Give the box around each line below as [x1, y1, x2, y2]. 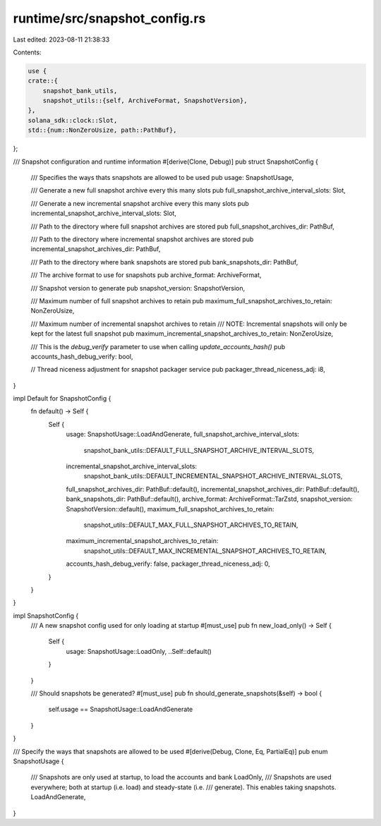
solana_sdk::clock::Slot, [28, 116, 118, 124]
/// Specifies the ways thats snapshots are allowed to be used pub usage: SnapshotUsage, [30, 174, 294, 182]
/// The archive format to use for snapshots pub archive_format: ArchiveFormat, [30, 271, 262, 279]
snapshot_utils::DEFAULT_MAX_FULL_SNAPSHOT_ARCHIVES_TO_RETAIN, [83, 521, 298, 529]
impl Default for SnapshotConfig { [13, 394, 111, 403]
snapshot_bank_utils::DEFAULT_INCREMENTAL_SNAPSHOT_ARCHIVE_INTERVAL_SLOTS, [83, 472, 343, 480]
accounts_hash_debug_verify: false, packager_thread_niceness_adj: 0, [66, 559, 271, 568]
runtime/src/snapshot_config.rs [13, 11, 206, 26]
